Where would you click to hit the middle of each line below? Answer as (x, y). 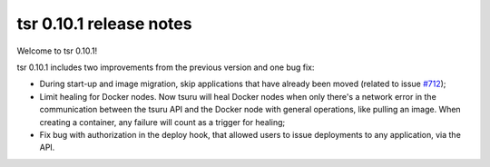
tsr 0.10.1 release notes (104, 24)
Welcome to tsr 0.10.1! (57, 51)
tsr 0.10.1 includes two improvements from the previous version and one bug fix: (166, 67)
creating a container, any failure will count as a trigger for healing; (162, 122)
